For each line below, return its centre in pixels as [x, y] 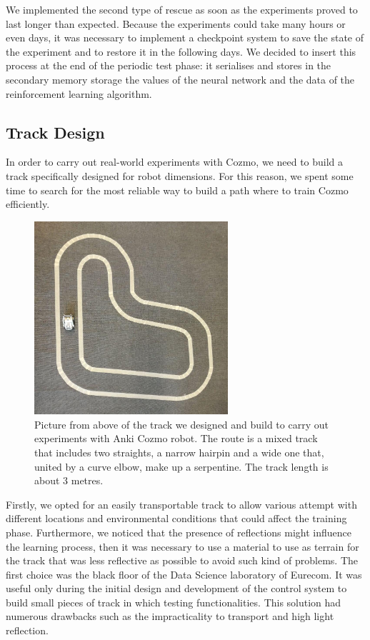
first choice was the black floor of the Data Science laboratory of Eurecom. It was [184, 574]
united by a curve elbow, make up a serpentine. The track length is [181, 466]
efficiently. [28, 204]
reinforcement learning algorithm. [79, 93]
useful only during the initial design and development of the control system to [176, 588]
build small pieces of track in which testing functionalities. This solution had [174, 602]
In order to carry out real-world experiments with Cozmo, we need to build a [175, 162]
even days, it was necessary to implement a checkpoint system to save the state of [185, 37]
